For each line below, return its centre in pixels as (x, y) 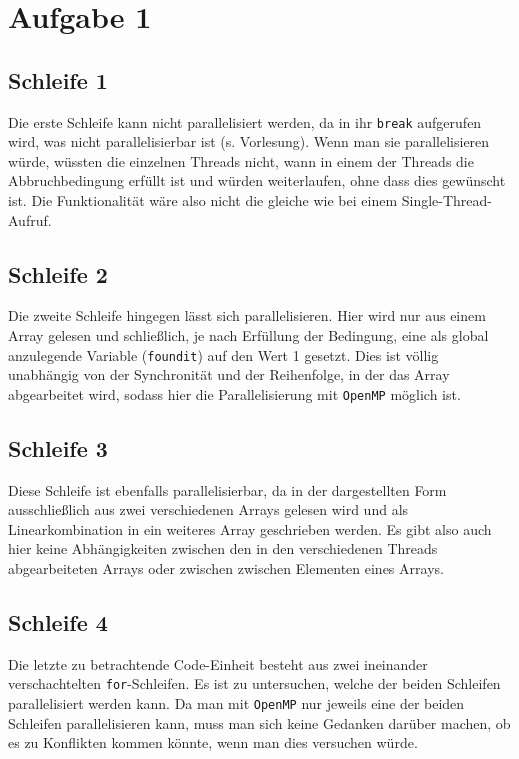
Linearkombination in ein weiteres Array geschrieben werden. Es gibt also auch (250, 528)
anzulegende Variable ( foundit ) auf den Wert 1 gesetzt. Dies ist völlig (223, 354)
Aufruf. (30, 219)
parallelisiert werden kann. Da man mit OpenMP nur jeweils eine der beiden (236, 703)
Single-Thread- (446, 200)
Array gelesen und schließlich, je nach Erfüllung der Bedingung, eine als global (248, 335)
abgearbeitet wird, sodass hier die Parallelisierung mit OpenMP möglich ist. (234, 393)
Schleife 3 (58, 447)
